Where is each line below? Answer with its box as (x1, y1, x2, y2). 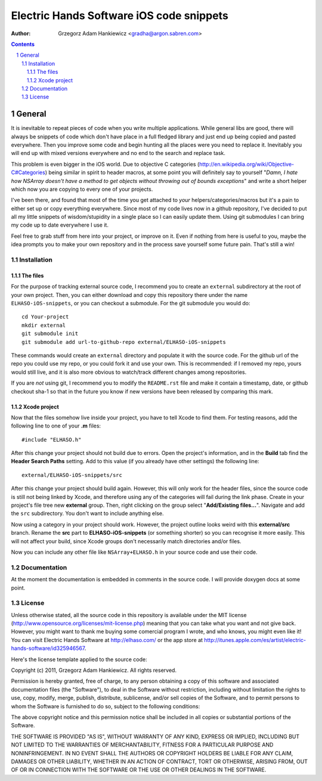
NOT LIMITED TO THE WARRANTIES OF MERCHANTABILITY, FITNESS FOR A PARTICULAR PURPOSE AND (11, 741, 274, 748)
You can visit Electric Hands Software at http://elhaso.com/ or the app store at (11, 636, 203, 643)
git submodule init (21, 330, 79, 337)
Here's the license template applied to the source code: (11, 656, 147, 663)
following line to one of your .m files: (11, 422, 101, 429)
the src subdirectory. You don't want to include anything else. (11, 510, 164, 517)
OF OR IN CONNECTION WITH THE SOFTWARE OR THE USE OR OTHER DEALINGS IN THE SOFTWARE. (11, 766, 267, 773)
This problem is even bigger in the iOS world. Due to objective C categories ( (11, 160, 200, 168)
